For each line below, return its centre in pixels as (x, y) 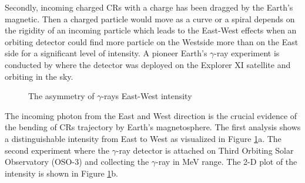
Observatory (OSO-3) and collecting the (77, 162)
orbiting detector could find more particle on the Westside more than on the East (152, 41)
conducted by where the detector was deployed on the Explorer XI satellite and (148, 64)
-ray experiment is (247, 53)
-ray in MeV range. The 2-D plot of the (227, 162)
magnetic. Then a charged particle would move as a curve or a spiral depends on (150, 18)
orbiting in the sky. (39, 76)
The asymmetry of (61, 96)
